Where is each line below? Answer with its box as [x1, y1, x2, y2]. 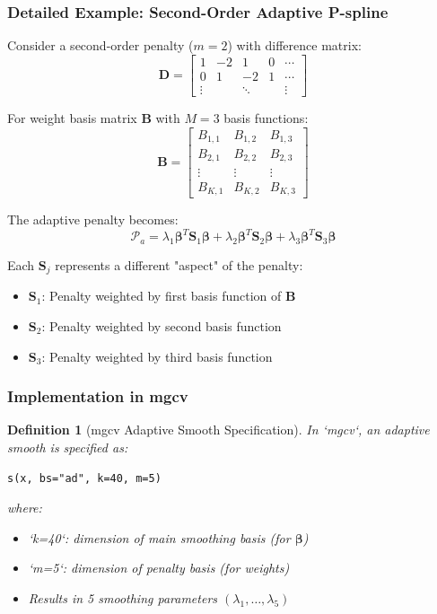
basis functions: [223, 108, 309, 127]
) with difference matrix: [227, 36, 362, 55]
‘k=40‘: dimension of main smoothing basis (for [28, 528, 291, 547]
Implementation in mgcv [7, 385, 188, 408]
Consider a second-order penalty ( [7, 36, 194, 55]
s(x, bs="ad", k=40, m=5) [7, 471, 162, 485]
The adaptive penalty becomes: [7, 210, 179, 228]
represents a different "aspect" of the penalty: [55, 255, 303, 274]
